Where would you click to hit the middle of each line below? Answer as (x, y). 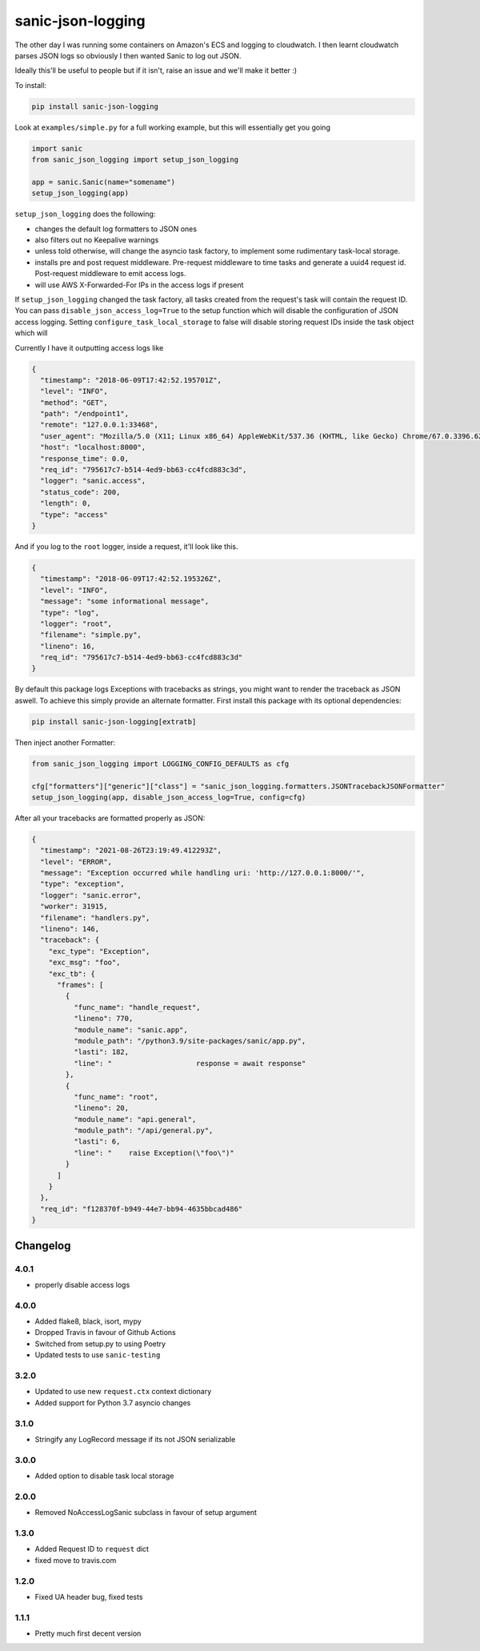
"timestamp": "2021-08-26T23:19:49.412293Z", (131, 851)
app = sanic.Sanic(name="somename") (104, 182)
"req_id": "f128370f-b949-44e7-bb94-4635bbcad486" (142, 1209)
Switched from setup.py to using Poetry (100, 1344)
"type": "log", (70, 613)
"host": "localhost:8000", (93, 447)
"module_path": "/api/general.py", (143, 1131)
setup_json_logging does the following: (85, 214)
